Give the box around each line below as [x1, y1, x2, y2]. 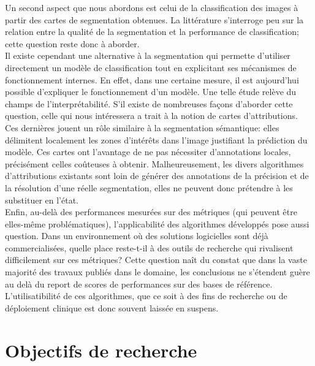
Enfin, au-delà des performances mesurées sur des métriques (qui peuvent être [5, 205, 297, 218]
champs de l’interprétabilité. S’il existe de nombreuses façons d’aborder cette [5, 97, 293, 110]
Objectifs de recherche [5, 337, 197, 362]
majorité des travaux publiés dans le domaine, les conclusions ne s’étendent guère [5, 265, 310, 278]
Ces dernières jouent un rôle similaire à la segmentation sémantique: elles [5, 121, 279, 134]
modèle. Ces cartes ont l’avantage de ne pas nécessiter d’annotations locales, [5, 145, 291, 158]
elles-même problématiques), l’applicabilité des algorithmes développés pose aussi [5, 217, 309, 230]
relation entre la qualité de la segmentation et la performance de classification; [5, 25, 299, 38]
